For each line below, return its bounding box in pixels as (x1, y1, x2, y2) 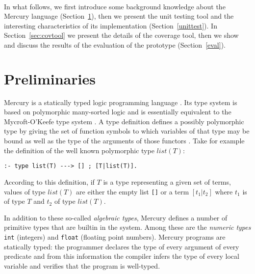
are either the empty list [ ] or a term (76, 186, 189, 196)
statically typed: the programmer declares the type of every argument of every (4, 241, 239, 251)
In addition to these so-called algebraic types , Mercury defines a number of (4, 212, 228, 222)
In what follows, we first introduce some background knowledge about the (4, 1, 226, 11)
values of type (4, 186, 46, 196)
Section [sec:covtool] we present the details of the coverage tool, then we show (4, 30, 239, 40)
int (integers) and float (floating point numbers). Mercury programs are (4, 231, 226, 242)
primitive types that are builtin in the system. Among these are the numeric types (4, 222, 251, 232)
